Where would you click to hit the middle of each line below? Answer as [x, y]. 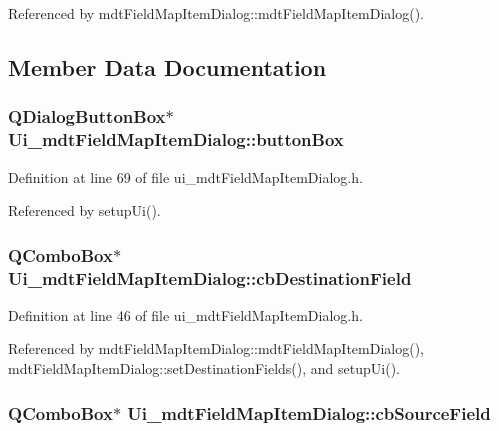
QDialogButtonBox [87, 116]
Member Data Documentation [167, 66]
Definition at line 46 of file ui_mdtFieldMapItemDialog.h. [185, 314]
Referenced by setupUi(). [84, 210]
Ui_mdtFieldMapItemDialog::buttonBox [176, 139]
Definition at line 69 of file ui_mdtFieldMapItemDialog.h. [185, 176]
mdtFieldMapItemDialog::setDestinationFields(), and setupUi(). [204, 368]
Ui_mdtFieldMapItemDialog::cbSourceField [309, 412]
